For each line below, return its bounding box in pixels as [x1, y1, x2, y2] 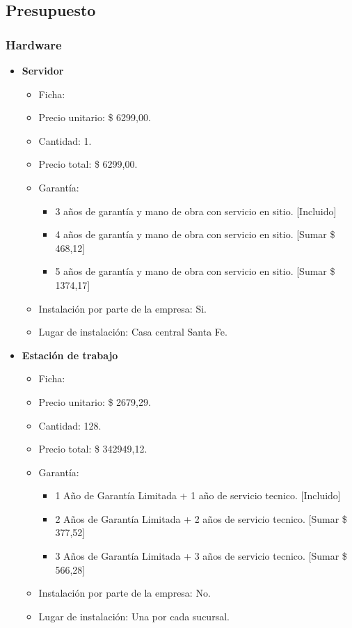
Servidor [22, 63, 64, 77]
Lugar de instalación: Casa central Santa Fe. [38, 324, 227, 339]
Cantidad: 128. [38, 418, 102, 432]
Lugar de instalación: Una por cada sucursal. [38, 609, 230, 623]
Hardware [6, 36, 62, 53]
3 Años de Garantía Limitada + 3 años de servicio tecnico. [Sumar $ [55, 549, 347, 563]
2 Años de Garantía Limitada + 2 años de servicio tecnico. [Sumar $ [55, 511, 347, 526]
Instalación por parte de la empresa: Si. [38, 301, 207, 315]
